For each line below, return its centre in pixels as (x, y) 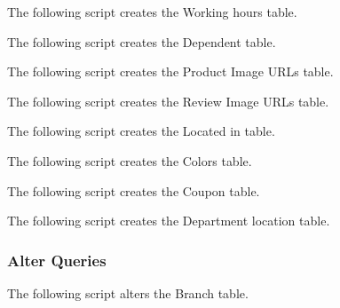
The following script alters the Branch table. (128, 292)
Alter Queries (57, 260)
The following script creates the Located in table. (141, 131)
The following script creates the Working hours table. (152, 12)
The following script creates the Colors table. (130, 160)
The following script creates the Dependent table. (142, 41)
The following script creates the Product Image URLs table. (170, 71)
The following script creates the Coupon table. (134, 190)
